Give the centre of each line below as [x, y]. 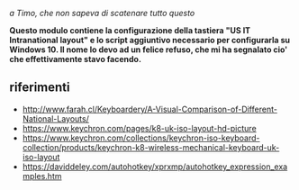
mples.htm [42, 176]
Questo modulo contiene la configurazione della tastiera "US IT [130, 30]
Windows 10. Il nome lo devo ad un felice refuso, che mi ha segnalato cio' [149, 50]
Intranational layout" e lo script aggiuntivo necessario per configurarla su [150, 40]
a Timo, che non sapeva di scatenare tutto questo [102, 13]
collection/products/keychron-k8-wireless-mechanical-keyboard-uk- [151, 147]
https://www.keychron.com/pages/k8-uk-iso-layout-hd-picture [139, 128]
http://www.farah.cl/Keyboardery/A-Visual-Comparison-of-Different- [149, 109]
